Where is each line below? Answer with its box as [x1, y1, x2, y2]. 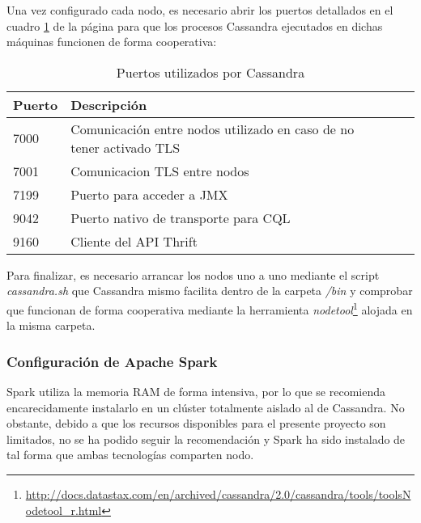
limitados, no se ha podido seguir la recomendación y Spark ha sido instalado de [6, 430, 406, 447]
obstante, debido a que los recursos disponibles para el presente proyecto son [6, 415, 386, 432]
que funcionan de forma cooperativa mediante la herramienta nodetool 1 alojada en [6, 298, 413, 318]
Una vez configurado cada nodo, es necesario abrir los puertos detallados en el [6, 2, 393, 18]
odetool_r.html [25, 501, 102, 518]
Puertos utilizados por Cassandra [116, 62, 305, 82]
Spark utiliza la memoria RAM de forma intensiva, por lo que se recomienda [6, 383, 385, 400]
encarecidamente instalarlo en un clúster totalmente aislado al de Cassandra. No [6, 399, 405, 415]
